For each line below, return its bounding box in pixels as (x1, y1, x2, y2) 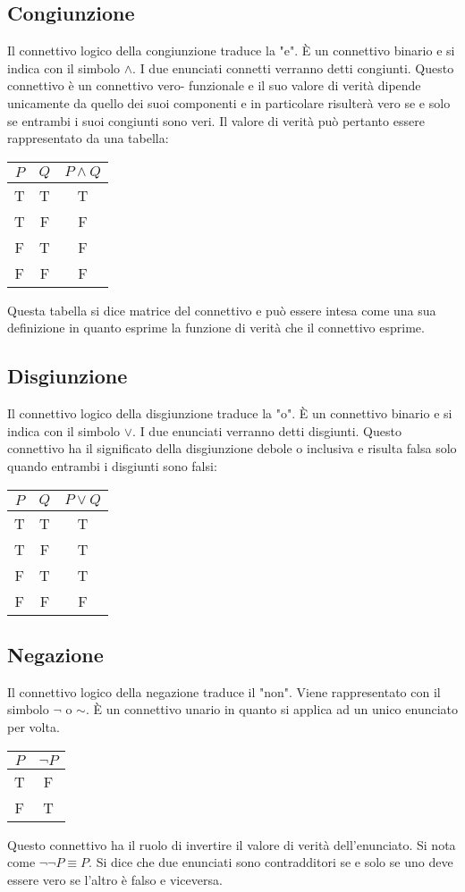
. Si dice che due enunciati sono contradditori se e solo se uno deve (89, 853, 453, 871)
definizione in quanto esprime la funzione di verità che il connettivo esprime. (7, 318, 425, 337)
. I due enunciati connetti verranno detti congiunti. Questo (132, 58, 454, 77)
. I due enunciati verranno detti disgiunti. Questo (132, 421, 402, 440)
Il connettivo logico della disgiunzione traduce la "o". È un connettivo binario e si (7, 404, 452, 423)
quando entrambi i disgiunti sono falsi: (7, 456, 217, 475)
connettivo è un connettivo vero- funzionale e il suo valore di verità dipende (7, 76, 421, 95)
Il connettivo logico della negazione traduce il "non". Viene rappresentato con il (7, 682, 441, 701)
